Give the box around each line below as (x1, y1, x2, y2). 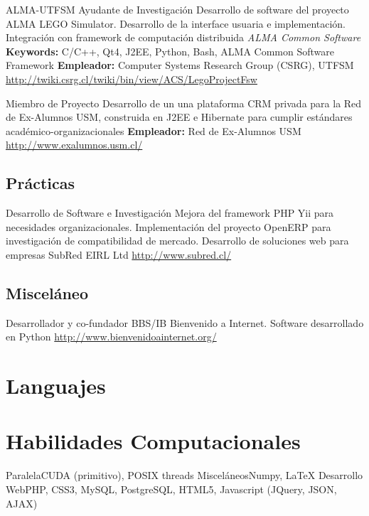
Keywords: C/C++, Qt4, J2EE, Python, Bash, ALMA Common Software (6, 43, 334, 58)
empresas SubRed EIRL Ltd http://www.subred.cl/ (6, 247, 232, 262)
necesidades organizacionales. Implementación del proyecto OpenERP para (6, 219, 331, 234)
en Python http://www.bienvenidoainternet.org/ (6, 329, 217, 344)
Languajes (6, 371, 106, 400)
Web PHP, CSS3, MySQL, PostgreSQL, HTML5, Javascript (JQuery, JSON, (6, 482, 337, 496)
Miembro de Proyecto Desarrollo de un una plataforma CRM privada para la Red (6, 95, 362, 110)
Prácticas (6, 172, 75, 194)
